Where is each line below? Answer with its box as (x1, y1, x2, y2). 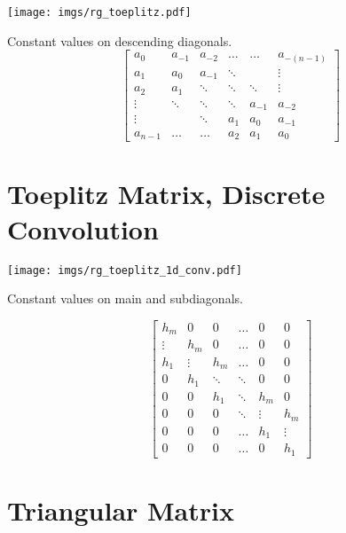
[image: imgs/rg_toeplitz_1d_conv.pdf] (7, 263, 242, 277)
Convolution (7, 210, 159, 247)
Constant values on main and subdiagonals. (7, 289, 243, 308)
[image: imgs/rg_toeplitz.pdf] (7, 6, 192, 19)
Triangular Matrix (7, 491, 234, 528)
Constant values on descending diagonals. (7, 31, 232, 50)
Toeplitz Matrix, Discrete (7, 176, 326, 212)
